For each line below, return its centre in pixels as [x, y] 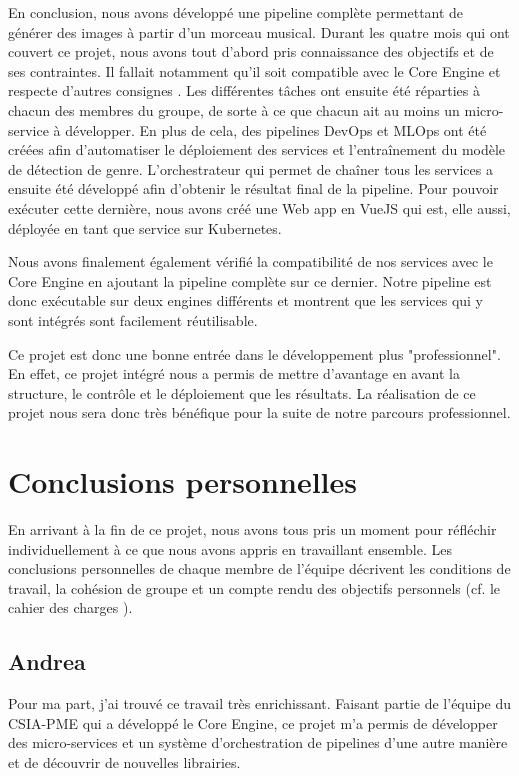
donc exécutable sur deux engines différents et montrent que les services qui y [246, 300]
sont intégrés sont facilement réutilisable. [133, 319]
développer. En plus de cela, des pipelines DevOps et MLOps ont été [276, 129]
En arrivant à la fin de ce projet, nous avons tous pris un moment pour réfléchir [252, 529]
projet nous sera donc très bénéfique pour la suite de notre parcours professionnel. [259, 412]
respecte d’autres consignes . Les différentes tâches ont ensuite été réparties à [244, 90]
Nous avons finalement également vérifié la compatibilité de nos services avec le [250, 261]
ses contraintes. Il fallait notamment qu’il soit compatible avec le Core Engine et [254, 70]
